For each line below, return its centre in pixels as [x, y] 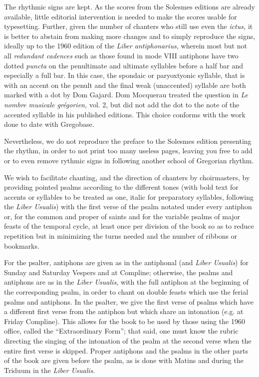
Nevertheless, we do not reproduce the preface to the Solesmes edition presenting [128, 141]
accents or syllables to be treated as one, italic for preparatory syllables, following [129, 196]
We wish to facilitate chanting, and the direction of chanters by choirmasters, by [127, 177]
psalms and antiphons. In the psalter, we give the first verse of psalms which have [129, 301]
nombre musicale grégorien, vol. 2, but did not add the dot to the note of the [122, 104]
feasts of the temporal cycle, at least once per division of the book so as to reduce [129, 226]
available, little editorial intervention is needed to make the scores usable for [121, 16]
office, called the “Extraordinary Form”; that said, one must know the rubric [121, 331]
